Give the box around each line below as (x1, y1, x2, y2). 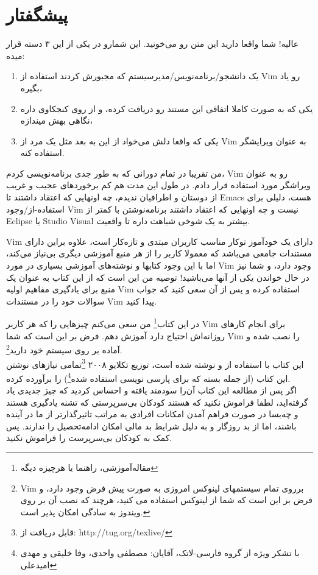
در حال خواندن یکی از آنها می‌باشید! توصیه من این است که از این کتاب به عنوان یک (6, 270, 309, 283)
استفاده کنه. (20, 146, 65, 159)
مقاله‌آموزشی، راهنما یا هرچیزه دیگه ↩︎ (20, 460, 158, 473)
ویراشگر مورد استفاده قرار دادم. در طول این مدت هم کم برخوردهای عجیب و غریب (6, 178, 311, 191)
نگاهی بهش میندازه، (20, 114, 93, 127)
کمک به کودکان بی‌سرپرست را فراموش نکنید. (6, 431, 172, 444)
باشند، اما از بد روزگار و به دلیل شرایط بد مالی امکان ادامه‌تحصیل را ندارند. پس (6, 419, 297, 432)
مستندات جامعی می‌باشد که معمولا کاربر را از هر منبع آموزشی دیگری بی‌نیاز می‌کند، (6, 247, 312, 259)
